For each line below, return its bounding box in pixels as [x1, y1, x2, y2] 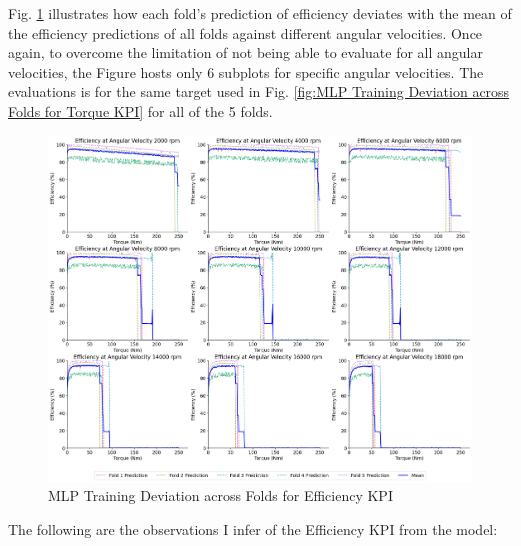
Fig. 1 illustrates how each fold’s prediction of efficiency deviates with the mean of [8, 3, 512, 23]
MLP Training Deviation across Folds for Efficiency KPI [48, 485, 393, 506]
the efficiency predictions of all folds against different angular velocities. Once [8, 22, 483, 43]
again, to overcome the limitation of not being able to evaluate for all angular [8, 42, 483, 63]
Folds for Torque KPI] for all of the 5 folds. [8, 100, 273, 121]
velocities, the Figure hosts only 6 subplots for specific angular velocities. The [8, 61, 484, 82]
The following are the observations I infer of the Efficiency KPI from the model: [8, 518, 498, 539]
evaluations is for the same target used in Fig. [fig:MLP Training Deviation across [8, 81, 510, 102]
